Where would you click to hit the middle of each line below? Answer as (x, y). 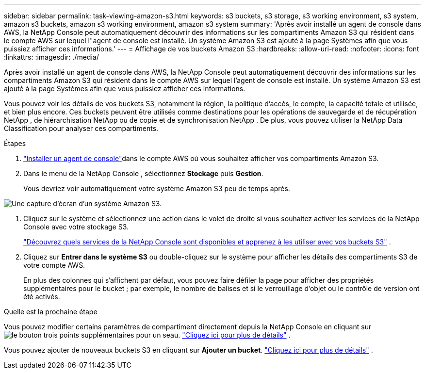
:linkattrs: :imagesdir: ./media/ (51, 57)
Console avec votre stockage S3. (76, 227)
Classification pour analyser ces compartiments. (81, 128)
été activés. (42, 297)
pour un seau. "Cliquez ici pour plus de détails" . (213, 335)
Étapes (15, 143)
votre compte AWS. (54, 265)
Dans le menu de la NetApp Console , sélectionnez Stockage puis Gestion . (143, 173)
